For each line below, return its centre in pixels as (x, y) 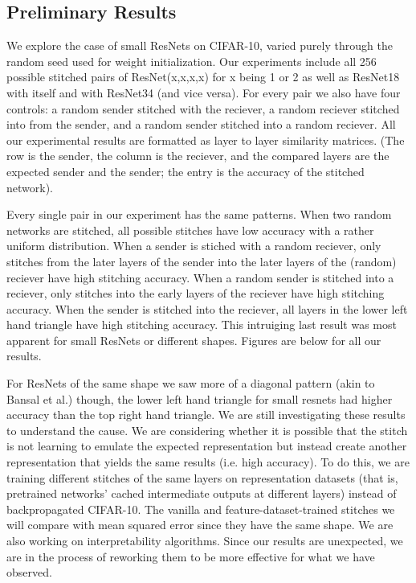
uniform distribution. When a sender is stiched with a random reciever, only (194, 246)
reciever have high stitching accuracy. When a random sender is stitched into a (200, 277)
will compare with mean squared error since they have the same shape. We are (200, 525)
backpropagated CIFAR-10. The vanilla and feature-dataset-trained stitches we (201, 509)
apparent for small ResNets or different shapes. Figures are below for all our (194, 340)
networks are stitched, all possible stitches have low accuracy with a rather (190, 230)
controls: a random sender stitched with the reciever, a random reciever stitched (203, 108)
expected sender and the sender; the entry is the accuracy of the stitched (186, 171)
